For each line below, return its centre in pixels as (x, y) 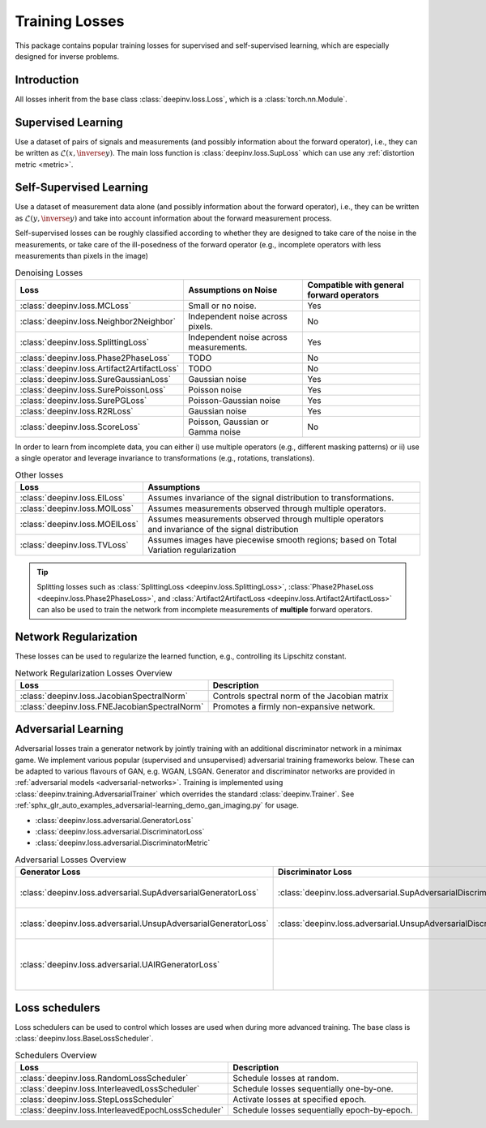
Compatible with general (356, 285)
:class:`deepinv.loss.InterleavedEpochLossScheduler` (122, 1109)
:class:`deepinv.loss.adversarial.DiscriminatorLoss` (120, 832)
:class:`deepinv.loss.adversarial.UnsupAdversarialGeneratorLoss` (144, 924)
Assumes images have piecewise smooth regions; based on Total (272, 539)
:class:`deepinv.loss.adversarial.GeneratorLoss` (114, 820)
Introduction (47, 80)
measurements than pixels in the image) (82, 256)
